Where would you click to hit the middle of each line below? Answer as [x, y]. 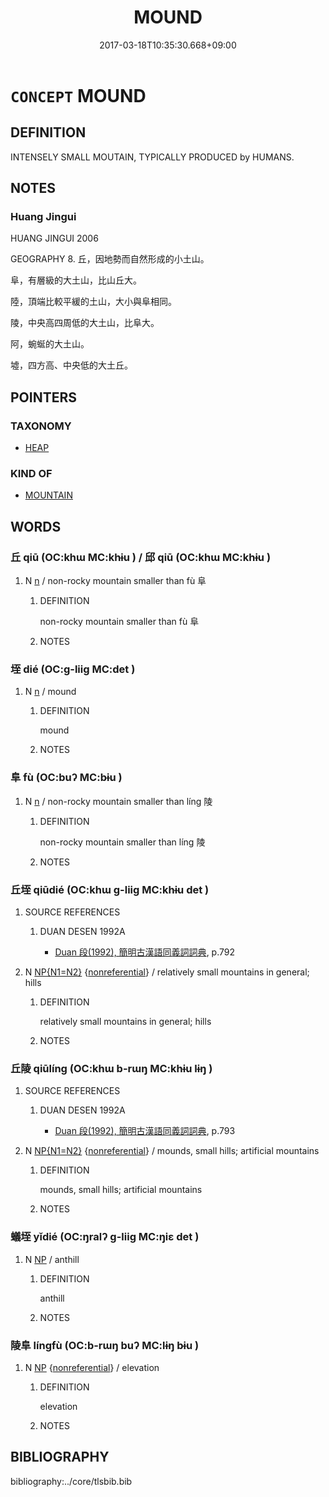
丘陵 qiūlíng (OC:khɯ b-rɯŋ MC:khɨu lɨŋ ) [111, 1068]
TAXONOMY [41, 426]
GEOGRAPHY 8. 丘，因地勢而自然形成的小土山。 [110, 259]
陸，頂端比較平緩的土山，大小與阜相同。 [93, 302]
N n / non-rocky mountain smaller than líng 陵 [118, 801]
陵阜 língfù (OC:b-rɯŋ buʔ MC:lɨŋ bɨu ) [105, 1345]
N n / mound [50, 692]
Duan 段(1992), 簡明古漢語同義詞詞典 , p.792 [145, 952]
